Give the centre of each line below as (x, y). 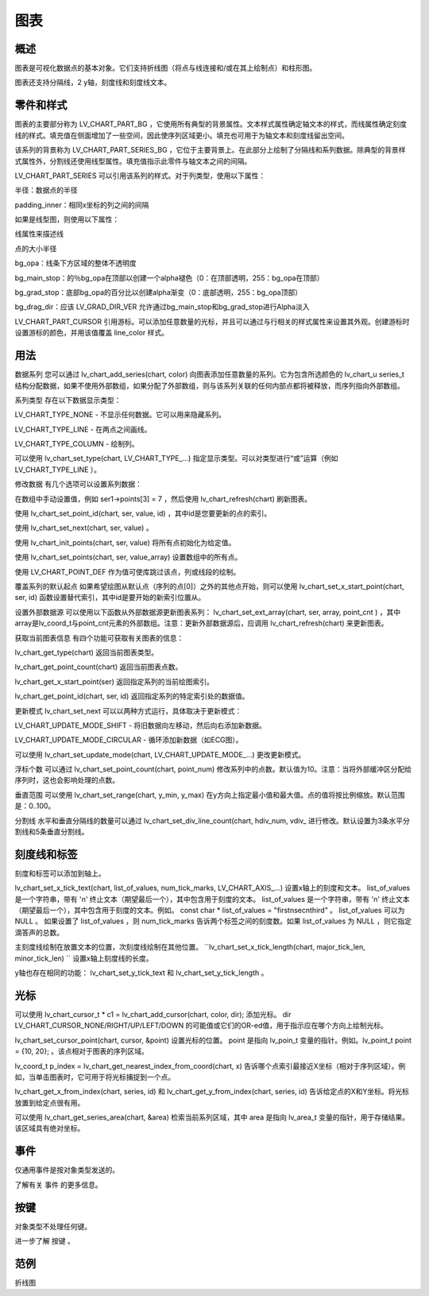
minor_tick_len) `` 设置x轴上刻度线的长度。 (84, 958)
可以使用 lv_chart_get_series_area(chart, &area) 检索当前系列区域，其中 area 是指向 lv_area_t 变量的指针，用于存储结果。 (212, 1117)
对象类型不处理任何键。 (53, 1226)
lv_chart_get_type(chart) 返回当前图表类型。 (87, 652)
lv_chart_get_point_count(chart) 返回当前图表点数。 (99, 667)
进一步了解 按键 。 (44, 1241)
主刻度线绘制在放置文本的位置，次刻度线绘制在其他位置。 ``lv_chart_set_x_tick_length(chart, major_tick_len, (190, 947)
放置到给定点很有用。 (50, 1103)
